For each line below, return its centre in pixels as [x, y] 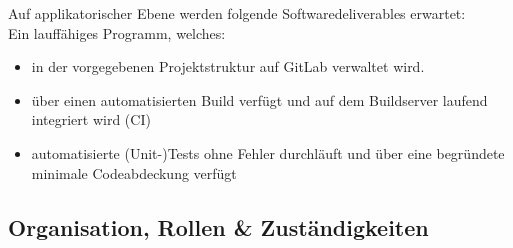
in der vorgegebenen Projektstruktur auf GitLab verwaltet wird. [228, 66]
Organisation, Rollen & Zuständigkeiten [218, 226]
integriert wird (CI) [91, 119]
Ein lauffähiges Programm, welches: [117, 32]
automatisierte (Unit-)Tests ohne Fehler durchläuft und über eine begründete [268, 152]
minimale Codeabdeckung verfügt [134, 172]
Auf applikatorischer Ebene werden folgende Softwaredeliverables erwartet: [237, 13]
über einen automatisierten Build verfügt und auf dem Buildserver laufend [259, 99]
